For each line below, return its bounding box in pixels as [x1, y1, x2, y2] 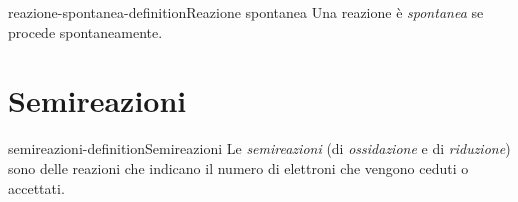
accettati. [8, 177, 65, 198]
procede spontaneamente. [8, 21, 163, 42]
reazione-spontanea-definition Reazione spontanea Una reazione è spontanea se [8, 2, 484, 22]
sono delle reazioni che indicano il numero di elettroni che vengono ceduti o [8, 157, 469, 178]
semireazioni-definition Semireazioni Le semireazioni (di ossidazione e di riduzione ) [8, 138, 511, 159]
